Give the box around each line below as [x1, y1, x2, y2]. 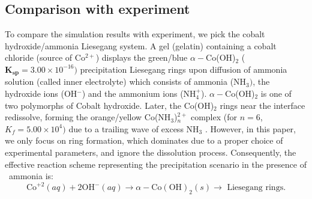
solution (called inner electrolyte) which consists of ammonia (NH [5, 75, 247, 88]
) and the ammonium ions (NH [82, 87, 196, 100]
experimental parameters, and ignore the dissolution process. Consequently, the [5, 146, 296, 158]
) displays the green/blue [95, 51, 188, 64]
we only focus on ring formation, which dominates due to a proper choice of [5, 134, 283, 147]
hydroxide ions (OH [5, 87, 77, 100]
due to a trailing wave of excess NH [68, 122, 199, 135]
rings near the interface [220, 99, 305, 111]
